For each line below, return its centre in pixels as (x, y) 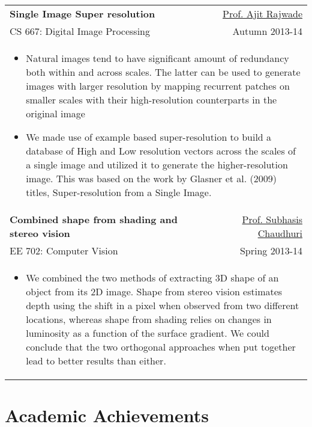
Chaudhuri (280, 233)
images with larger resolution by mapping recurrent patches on (158, 86)
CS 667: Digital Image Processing (80, 31)
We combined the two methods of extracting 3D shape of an (152, 278)
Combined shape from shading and (94, 219)
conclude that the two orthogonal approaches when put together (161, 347)
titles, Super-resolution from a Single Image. (119, 192)
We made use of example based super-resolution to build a (149, 137)
